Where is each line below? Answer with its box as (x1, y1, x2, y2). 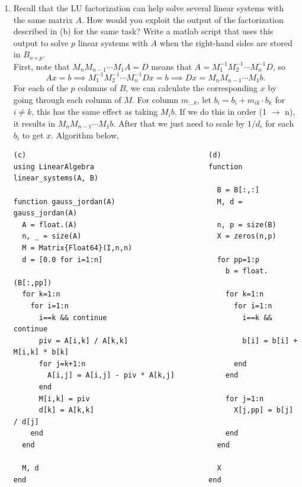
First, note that (13, 60, 70, 72)
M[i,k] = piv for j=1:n (38, 394, 264, 403)
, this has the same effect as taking (31, 105, 158, 118)
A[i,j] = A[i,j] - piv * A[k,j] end (47, 371, 239, 380)
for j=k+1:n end (38, 359, 247, 368)
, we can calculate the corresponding (126, 82, 258, 94)
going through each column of (13, 93, 121, 105)
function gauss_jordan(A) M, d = (13, 197, 243, 206)
